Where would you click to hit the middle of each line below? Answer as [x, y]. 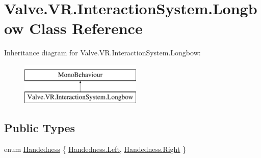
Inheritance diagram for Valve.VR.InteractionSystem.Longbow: [102, 53]
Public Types [40, 128]
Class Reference [86, 28]
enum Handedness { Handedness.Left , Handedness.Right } [95, 149]
